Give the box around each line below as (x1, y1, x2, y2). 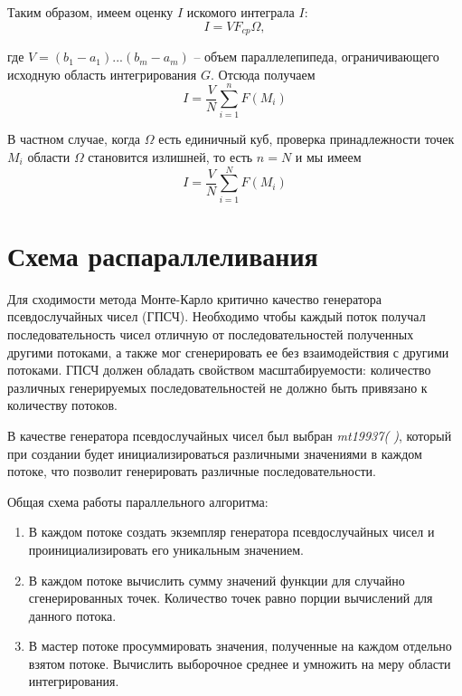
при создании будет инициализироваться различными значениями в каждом (7, 443, 422, 462)
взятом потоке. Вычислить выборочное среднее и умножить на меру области (28, 653, 451, 672)
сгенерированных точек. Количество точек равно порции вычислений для (28, 588, 433, 607)
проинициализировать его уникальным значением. (28, 539, 304, 558)
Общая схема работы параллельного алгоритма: (7, 491, 269, 510)
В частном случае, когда (7, 129, 141, 148)
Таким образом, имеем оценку (7, 3, 174, 21)
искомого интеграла (186, 3, 295, 21)
